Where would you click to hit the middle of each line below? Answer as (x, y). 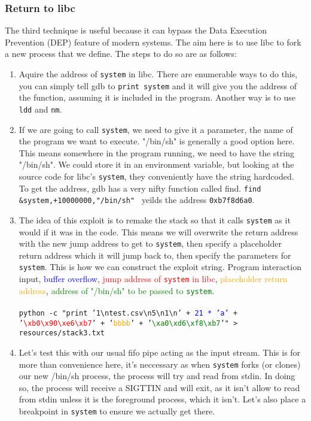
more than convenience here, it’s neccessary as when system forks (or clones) (160, 364)
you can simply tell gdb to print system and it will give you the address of (158, 85)
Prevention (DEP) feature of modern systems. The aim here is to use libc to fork (153, 42)
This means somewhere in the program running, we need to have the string (156, 152)
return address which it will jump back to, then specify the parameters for (155, 255)
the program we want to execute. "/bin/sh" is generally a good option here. (157, 141)
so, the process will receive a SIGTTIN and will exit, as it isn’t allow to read (159, 387)
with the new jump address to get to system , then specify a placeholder (150, 243)
